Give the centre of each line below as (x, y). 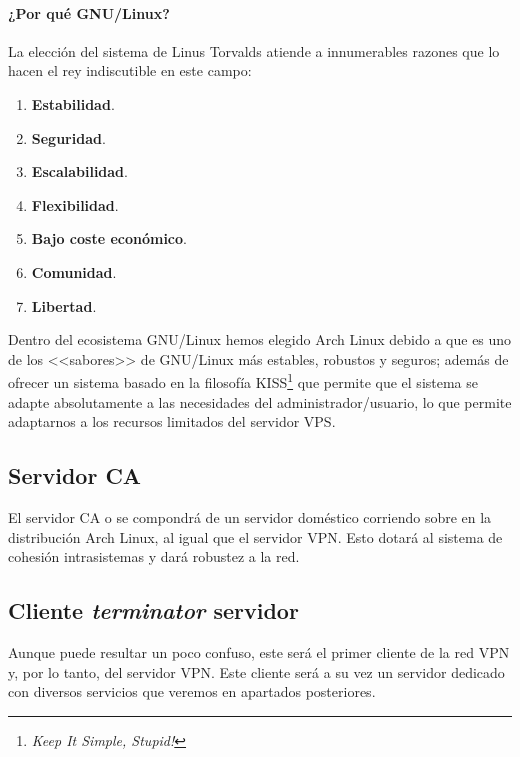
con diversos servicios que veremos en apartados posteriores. (192, 691)
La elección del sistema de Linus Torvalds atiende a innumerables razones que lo (254, 50)
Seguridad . (68, 137)
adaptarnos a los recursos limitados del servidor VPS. (172, 421)
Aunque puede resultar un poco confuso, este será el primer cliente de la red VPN (259, 651)
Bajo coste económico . (109, 238)
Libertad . (64, 305)
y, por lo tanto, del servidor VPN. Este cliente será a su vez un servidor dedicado (256, 671)
